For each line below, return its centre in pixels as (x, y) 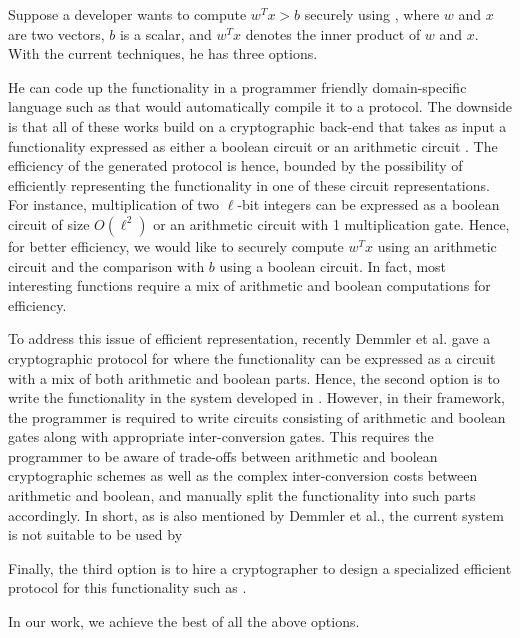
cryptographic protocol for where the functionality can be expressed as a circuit (252, 357)
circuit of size (49, 223)
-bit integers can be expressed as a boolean (368, 204)
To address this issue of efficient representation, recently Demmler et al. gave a (249, 338)
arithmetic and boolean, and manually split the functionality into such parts (242, 495)
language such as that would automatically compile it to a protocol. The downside (260, 106)
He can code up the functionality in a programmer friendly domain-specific (237, 86)
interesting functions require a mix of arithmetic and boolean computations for (249, 285)
